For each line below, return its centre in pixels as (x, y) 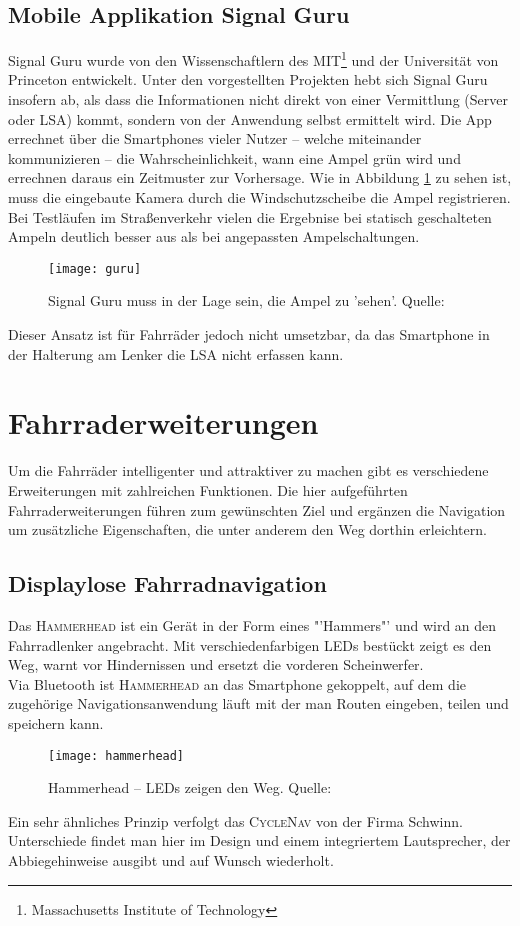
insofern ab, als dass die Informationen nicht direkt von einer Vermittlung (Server (258, 99)
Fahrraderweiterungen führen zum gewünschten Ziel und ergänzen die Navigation (257, 509)
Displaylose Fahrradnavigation (167, 583)
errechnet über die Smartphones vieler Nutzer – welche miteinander (215, 138)
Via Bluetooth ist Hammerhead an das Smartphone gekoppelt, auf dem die (237, 683)
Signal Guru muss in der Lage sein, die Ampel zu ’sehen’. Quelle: (246, 300)
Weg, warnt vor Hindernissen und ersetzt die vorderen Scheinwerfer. (216, 664)
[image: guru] (95, 268)
